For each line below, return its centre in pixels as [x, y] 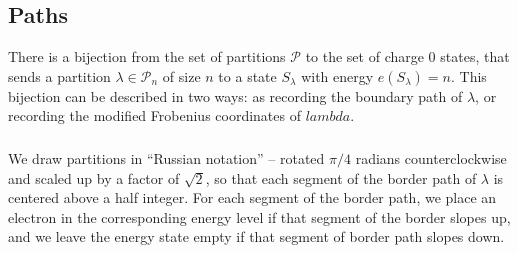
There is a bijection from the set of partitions [147, 56]
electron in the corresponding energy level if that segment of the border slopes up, [259, 216]
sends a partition [59, 75]
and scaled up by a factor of [94, 177]
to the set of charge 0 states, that [407, 56]
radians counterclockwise [431, 157]
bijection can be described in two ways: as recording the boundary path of [235, 95]
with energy [337, 75]
